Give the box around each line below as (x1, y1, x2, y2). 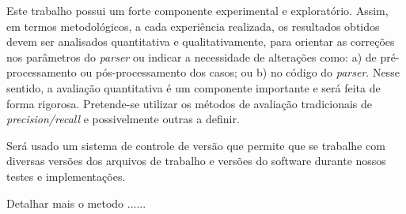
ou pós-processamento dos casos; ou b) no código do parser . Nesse (80, 64, 400, 81)
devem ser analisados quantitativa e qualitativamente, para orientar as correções (6, 33, 395, 50)
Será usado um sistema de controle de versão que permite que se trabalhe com (6, 137, 385, 153)
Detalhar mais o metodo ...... (6, 194, 146, 211)
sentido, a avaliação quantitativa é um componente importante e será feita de (6, 79, 381, 96)
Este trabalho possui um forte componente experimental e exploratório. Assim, (6, 2, 389, 18)
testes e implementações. (6, 167, 126, 184)
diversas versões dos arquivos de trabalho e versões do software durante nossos (6, 152, 386, 169)
